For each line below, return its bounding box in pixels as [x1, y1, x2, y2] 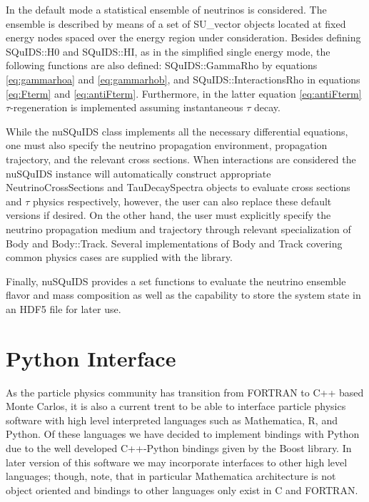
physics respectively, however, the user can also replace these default [33, 193, 332, 208]
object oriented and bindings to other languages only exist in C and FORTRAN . [6, 482, 358, 497]
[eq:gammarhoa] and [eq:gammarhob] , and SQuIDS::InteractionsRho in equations [6, 71, 360, 86]
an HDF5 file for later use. [6, 301, 121, 316]
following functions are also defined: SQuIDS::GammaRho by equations [6, 58, 318, 73]
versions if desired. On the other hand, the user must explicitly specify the [6, 208, 331, 222]
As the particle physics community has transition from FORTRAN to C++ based [6, 384, 364, 399]
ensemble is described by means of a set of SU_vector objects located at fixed [6, 16, 346, 31]
